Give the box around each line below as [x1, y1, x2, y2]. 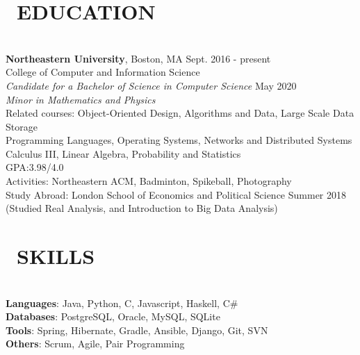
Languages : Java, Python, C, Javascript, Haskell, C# [6, 295, 238, 310]
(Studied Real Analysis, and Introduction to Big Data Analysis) [6, 201, 278, 215]
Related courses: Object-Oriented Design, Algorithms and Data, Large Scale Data [6, 106, 354, 120]
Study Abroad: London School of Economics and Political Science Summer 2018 [6, 187, 346, 201]
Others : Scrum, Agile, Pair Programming [6, 336, 185, 351]
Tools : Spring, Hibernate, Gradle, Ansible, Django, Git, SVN [6, 322, 268, 337]
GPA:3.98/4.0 [6, 160, 64, 174]
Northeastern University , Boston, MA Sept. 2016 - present [6, 51, 271, 65]
